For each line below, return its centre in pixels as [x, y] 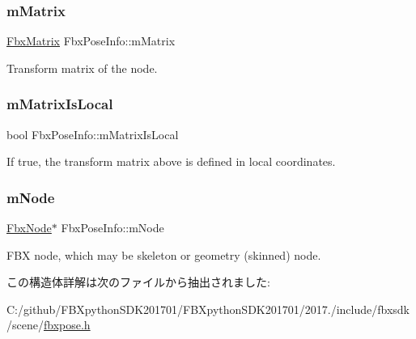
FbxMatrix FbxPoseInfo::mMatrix [91, 41]
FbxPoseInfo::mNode [112, 228]
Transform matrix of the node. [82, 68]
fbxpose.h [67, 325]
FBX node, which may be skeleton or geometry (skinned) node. [164, 254]
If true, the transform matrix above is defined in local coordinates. [171, 161]
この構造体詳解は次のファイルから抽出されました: [138, 282]
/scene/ [25, 325]
